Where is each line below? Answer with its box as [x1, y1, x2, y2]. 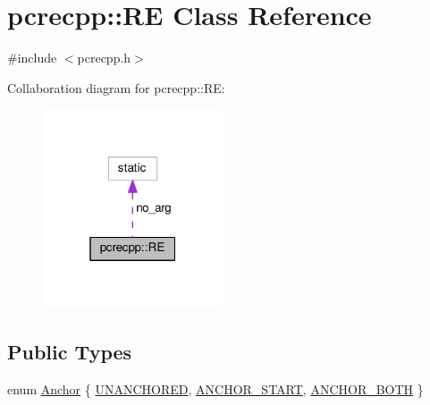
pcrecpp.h [77, 48, 131, 67]
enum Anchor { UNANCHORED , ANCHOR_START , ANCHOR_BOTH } [7, 379, 424, 398]
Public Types [7, 337, 132, 365]
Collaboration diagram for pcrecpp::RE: [7, 78, 225, 97]
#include [7, 48, 57, 67]
